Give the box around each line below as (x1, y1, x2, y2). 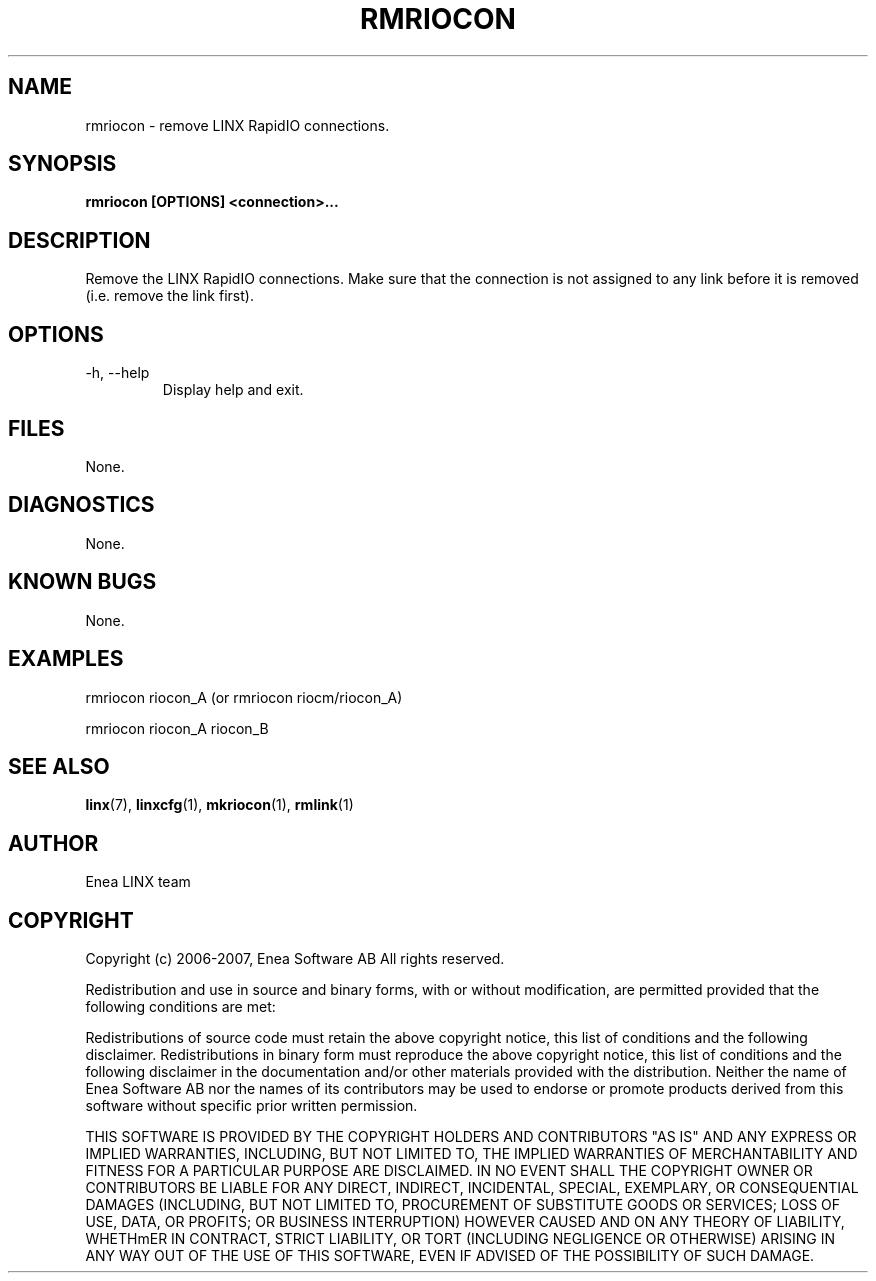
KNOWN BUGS (8, 569, 157, 595)
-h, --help (85, 364, 150, 382)
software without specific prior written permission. (85, 1097, 418, 1115)
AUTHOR (8, 830, 99, 856)
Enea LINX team (85, 873, 191, 891)
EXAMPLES (8, 646, 124, 672)
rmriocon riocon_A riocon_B (85, 719, 269, 737)
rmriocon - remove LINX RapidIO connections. (85, 116, 390, 134)
